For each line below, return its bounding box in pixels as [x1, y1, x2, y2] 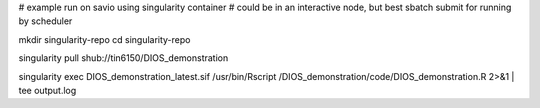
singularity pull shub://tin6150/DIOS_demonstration [18, 52, 229, 64]
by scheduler [18, 15, 73, 27]
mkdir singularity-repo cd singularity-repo [18, 33, 191, 45]
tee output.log [18, 84, 77, 96]
